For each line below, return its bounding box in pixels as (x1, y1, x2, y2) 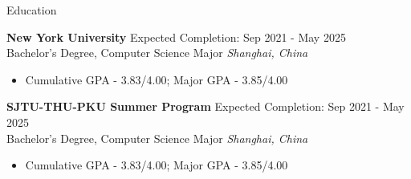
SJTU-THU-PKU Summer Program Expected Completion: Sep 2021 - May (6, 98, 405, 115)
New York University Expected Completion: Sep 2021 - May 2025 (6, 28, 346, 45)
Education (6, 2, 57, 18)
